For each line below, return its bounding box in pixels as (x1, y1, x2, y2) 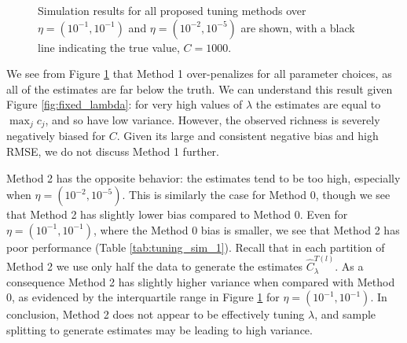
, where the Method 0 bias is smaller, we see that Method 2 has (93, 221, 400, 238)
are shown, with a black (240, 19, 355, 35)
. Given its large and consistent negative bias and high (116, 127, 379, 144)
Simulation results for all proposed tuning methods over (38, 2, 306, 18)
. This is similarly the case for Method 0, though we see (122, 186, 390, 203)
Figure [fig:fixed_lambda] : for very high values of (6, 96, 243, 112)
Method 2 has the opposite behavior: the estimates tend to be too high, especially (6, 169, 401, 186)
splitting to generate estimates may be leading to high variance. (6, 321, 313, 337)
